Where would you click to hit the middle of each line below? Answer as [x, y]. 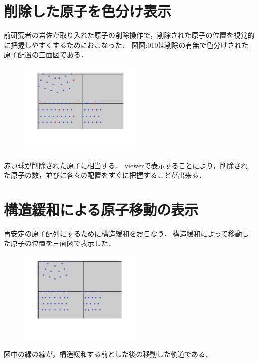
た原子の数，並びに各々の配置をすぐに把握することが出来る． [105, 175]
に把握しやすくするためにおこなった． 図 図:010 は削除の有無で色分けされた [126, 45]
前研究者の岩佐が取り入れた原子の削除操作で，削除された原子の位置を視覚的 [129, 35]
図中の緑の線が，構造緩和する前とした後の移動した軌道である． [108, 354]
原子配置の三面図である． [46, 55]
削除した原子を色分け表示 [88, 11]
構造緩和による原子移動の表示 [101, 209]
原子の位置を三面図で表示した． [63, 243]
